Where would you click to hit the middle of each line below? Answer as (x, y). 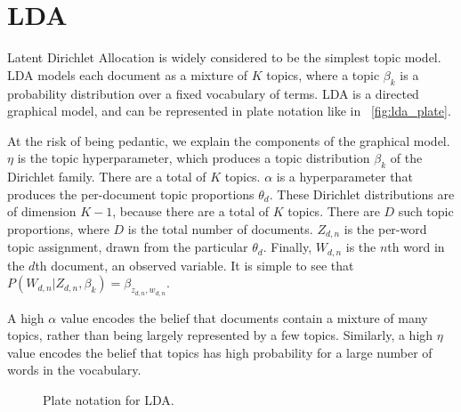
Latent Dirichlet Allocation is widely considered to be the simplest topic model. (224, 57)
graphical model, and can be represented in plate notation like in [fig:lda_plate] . (229, 111)
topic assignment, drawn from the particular (128, 247)
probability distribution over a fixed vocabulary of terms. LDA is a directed (213, 93)
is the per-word (385, 228)
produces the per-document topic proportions (131, 194)
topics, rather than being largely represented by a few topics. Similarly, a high (220, 335)
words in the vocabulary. (74, 370)
